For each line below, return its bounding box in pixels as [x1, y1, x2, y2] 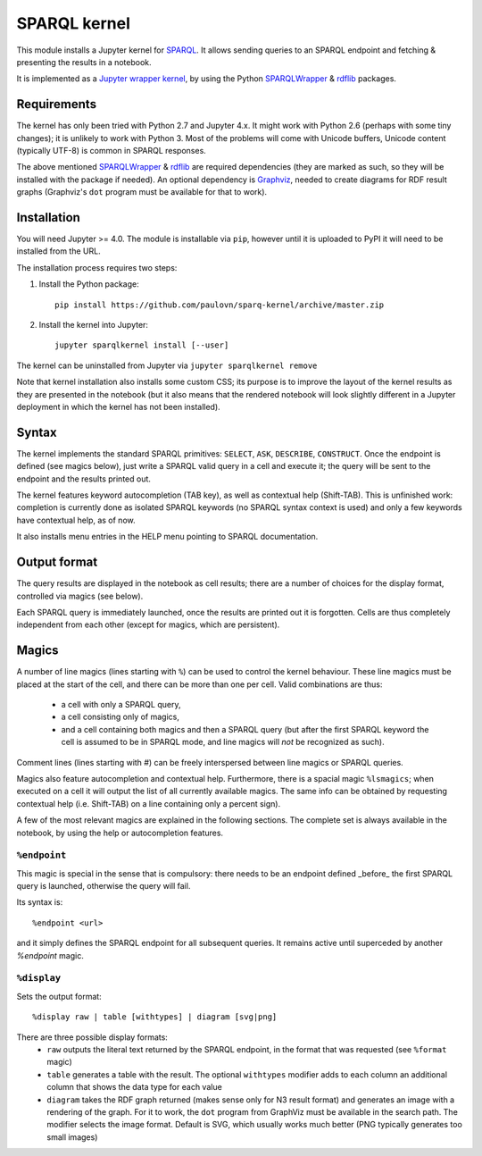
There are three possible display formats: [16, 1032, 169, 1043]
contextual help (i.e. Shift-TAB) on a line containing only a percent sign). [16, 798, 281, 808]
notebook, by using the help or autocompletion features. [16, 827, 223, 838]
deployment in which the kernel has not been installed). [16, 402, 220, 412]
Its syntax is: [16, 897, 63, 908]
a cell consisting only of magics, [61, 711, 180, 723]
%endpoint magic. [16, 950, 84, 960]
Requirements [16, 96, 97, 112]
